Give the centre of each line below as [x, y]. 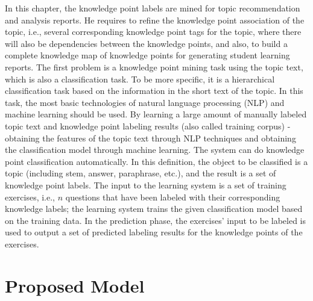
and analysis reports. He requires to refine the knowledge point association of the [155, 20]
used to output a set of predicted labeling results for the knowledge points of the [154, 232]
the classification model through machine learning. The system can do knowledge [155, 150]
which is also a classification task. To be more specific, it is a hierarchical [140, 79]
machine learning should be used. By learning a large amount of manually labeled [156, 114]
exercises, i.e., [30, 197]
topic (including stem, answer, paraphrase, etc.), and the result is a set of [141, 173]
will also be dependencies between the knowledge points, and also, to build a [146, 43]
